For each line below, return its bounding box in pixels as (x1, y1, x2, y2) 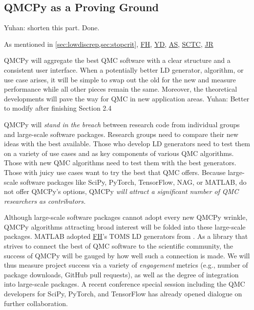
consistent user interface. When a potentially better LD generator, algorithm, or (4, 64, 244, 75)
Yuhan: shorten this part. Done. (4, 22, 100, 33)
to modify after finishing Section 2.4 (4, 103, 112, 113)
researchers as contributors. (4, 195, 86, 206)
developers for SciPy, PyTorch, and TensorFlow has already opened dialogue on (4, 289, 242, 299)
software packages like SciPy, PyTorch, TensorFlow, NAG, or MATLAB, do (20, 176, 247, 187)
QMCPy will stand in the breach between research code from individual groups (4, 119, 240, 129)
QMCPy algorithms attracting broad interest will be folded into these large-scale (4, 221, 246, 232)
